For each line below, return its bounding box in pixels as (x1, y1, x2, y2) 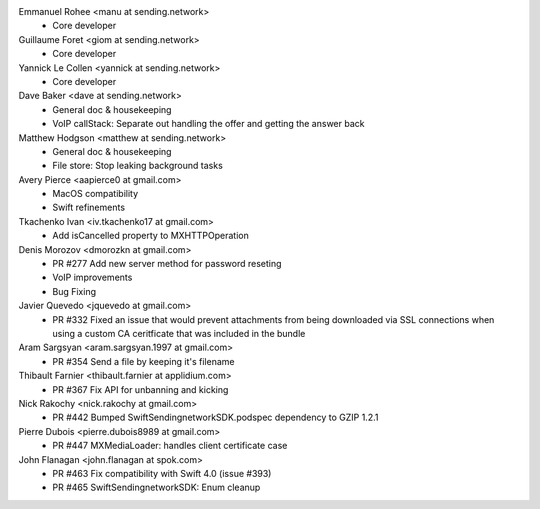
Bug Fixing (52, 285, 97, 297)
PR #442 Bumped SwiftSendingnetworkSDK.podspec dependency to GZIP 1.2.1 (52, 411, 379, 424)
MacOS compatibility (52, 188, 139, 200)
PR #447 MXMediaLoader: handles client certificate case (52, 440, 288, 452)
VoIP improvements (52, 271, 133, 284)
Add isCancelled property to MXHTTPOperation (52, 230, 249, 242)
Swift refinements (52, 201, 125, 214)
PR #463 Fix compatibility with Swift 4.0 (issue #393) (52, 467, 272, 479)
